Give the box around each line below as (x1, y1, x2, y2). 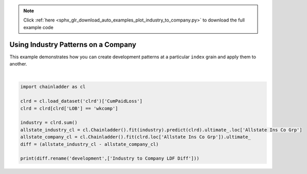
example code (23, 24, 53, 30)
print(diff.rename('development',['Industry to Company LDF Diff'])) (20, 156, 200, 161)
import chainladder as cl (20, 84, 86, 90)
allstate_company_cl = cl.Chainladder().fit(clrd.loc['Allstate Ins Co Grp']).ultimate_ (20, 134, 251, 140)
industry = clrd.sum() (20, 120, 78, 125)
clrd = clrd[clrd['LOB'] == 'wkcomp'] (20, 105, 118, 111)
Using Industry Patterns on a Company (9, 40, 136, 49)
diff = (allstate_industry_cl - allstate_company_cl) (20, 141, 159, 147)
